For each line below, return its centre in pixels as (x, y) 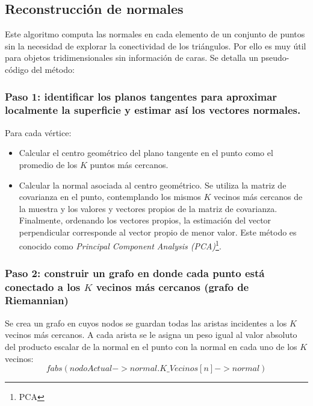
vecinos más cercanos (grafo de (172, 286)
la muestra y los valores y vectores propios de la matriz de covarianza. (148, 208)
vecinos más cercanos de (258, 197)
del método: (53, 69)
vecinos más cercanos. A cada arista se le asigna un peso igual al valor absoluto (151, 335)
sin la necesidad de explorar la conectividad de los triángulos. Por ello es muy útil (156, 45)
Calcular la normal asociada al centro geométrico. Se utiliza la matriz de (153, 185)
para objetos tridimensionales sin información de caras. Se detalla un (132, 58)
